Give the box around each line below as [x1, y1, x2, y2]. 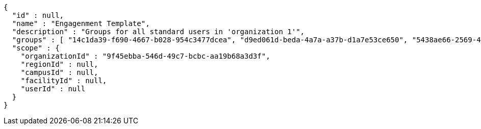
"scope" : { [12, 44, 60, 52]
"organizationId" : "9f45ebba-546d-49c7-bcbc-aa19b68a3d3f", [20, 52, 270, 60]
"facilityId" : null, [20, 76, 107, 85]
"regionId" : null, [20, 60, 98, 68]
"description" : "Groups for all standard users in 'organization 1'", [12, 28, 305, 36]
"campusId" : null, [20, 68, 98, 76]
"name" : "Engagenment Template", [12, 19, 150, 28]
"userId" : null [20, 85, 86, 93]
